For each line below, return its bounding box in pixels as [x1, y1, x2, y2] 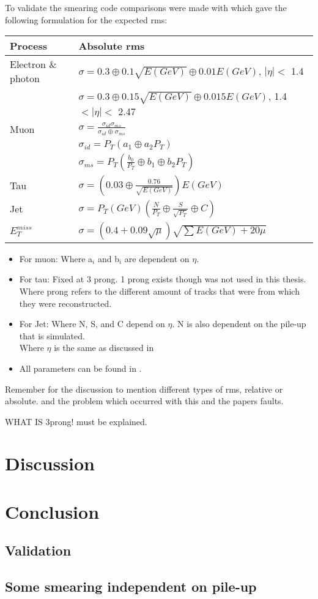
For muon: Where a [19, 252, 93, 265]
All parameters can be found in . [19, 361, 142, 374]
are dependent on [124, 252, 190, 265]
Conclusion [5, 499, 100, 524]
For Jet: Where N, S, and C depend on [19, 317, 165, 330]
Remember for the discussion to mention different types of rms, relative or [5, 382, 283, 395]
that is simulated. [19, 329, 85, 342]
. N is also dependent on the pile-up [172, 317, 306, 330]
